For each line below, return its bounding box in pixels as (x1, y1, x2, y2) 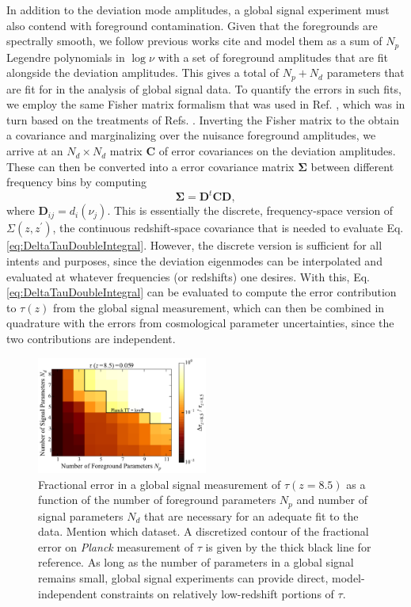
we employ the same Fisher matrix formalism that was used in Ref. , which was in (6, 96, 405, 113)
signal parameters (38, 507, 124, 524)
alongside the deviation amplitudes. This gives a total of (6, 64, 280, 81)
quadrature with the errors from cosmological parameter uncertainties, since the (6, 315, 394, 331)
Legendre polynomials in (6, 48, 125, 65)
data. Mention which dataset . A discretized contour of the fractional (38, 523, 369, 540)
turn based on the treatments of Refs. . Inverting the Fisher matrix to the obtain (6, 111, 399, 128)
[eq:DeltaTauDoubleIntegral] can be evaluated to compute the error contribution (6, 284, 397, 300)
